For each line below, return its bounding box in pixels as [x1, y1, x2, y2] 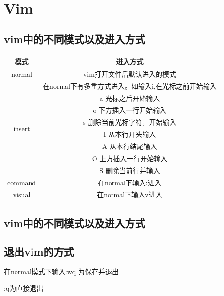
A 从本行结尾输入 [102, 141, 157, 151]
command [7, 177, 36, 187]
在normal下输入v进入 [97, 189, 162, 199]
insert [13, 123, 30, 133]
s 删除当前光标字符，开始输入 [83, 117, 176, 127]
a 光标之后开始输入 [99, 93, 160, 103]
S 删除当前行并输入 [99, 165, 160, 175]
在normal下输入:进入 [98, 177, 161, 187]
